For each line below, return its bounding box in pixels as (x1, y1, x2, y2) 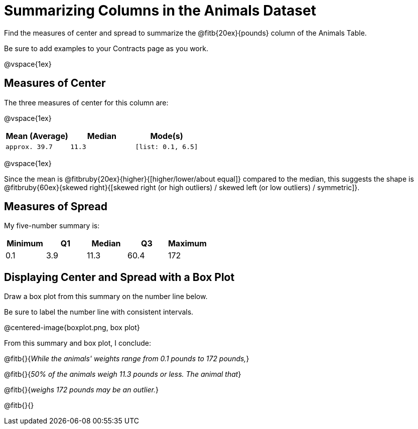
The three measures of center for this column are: (4, 98, 169, 107)
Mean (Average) (6, 130, 68, 141)
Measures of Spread (4, 200, 107, 213)
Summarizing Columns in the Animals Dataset (4, 2, 316, 19)
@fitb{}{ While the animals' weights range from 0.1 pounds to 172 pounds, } (4, 354, 249, 363)
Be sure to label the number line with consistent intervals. (4, 308, 194, 317)
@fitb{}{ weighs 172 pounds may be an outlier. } (4, 385, 159, 394)
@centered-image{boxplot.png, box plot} (4, 323, 140, 332)
